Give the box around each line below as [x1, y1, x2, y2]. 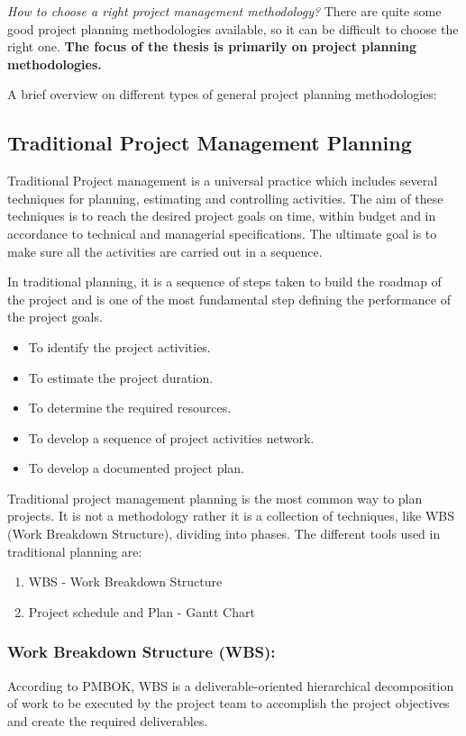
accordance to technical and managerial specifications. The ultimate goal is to [7, 223, 437, 242]
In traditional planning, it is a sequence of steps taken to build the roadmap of [7, 272, 442, 291]
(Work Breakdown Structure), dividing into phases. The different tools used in [7, 524, 441, 543]
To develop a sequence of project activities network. [28, 428, 315, 447]
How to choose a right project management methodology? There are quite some [7, 2, 442, 20]
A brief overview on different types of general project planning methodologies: [7, 85, 437, 104]
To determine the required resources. [28, 398, 232, 417]
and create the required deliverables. [7, 711, 208, 730]
